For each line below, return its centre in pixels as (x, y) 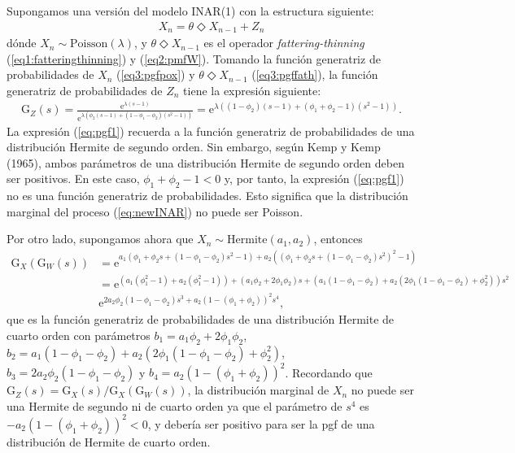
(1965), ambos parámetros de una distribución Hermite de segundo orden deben (205, 162)
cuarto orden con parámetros (79, 335)
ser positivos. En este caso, (73, 179)
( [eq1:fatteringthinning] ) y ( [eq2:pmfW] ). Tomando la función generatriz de (194, 58)
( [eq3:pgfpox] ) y (156, 74)
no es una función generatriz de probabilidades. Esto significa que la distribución (207, 196)
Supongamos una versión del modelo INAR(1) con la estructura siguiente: (190, 11)
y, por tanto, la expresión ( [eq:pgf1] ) (314, 179)
